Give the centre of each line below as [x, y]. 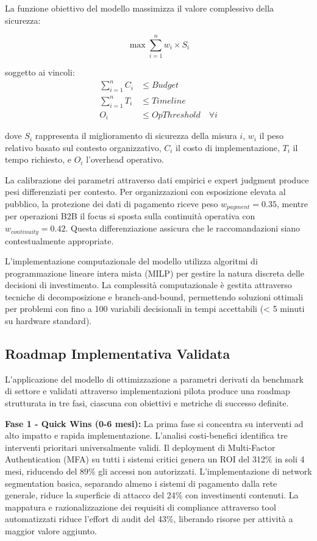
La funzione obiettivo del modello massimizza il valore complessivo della [140, 8]
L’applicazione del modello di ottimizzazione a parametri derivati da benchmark [154, 379]
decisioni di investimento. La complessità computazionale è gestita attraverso [148, 285]
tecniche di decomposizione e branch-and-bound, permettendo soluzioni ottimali [154, 296]
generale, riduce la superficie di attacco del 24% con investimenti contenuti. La [152, 495]
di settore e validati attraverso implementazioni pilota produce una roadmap [148, 391]
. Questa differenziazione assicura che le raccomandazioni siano [183, 228]
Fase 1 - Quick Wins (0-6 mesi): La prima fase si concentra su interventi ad [154, 423]
